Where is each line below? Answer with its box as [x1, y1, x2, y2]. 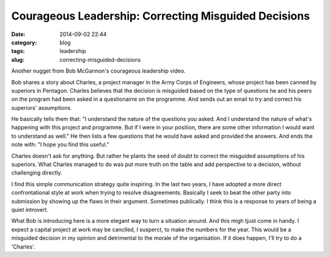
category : [11, 38, 37, 46]
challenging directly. [11, 169, 62, 176]
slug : [11, 56, 24, 63]
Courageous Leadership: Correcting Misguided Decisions [11, 9, 310, 23]
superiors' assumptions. [11, 104, 73, 111]
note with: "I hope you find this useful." [11, 141, 109, 148]
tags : [11, 48, 25, 55]
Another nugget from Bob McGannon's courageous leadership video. [11, 67, 186, 74]
